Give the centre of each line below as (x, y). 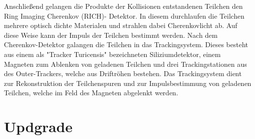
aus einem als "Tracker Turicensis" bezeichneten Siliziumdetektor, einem (112, 54)
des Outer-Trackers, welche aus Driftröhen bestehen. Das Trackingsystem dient (123, 73)
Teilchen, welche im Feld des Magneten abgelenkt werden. (91, 93)
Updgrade (38, 126)
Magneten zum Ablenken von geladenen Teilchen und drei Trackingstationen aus (126, 64)
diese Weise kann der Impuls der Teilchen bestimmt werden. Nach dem (111, 35)
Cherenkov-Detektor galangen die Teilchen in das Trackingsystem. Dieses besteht (126, 44)
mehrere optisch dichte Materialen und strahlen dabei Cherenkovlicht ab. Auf (121, 25)
